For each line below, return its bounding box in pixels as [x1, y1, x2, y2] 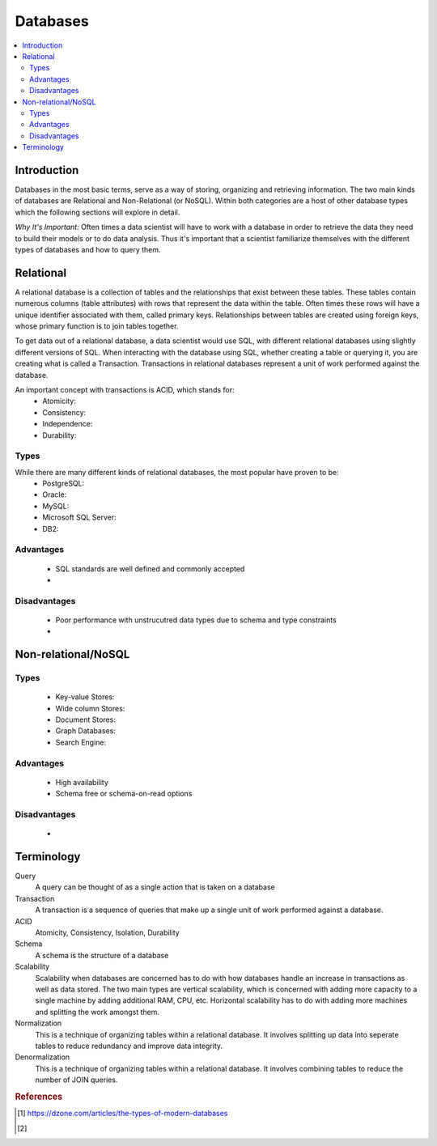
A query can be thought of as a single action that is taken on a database [35, 882, 275, 892]
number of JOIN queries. [35, 1075, 118, 1084]
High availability [55, 777, 109, 787]
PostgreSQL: [42, 478, 85, 489]
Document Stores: [55, 715, 117, 724]
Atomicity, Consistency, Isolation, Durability [35, 927, 180, 937]
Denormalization [15, 1052, 70, 1062]
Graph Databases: [55, 726, 117, 736]
